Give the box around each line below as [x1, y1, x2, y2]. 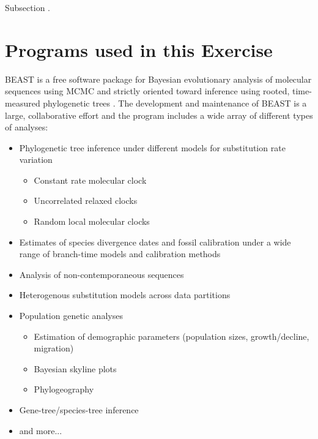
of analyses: [5, 121, 48, 133]
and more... [19, 424, 62, 437]
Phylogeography [34, 383, 94, 396]
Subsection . [5, 1, 50, 13]
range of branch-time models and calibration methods [19, 247, 221, 260]
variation [19, 153, 53, 166]
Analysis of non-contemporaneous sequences [19, 268, 184, 280]
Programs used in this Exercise [5, 37, 273, 62]
